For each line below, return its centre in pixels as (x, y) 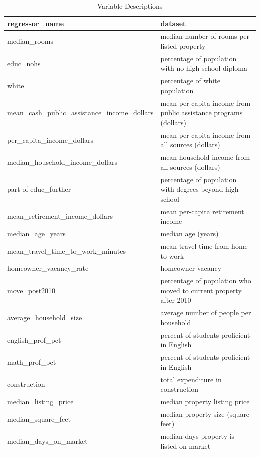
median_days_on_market (48, 441)
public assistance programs (202, 113)
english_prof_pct (34, 339)
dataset (173, 23)
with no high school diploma (204, 68)
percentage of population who (206, 280)
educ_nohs (24, 63)
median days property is (198, 436)
